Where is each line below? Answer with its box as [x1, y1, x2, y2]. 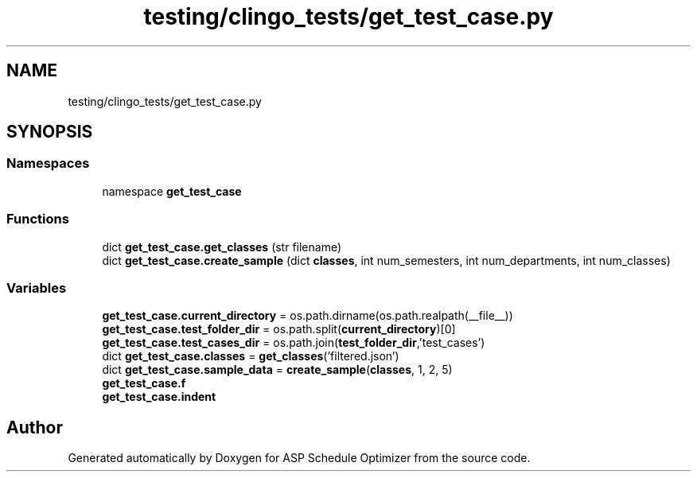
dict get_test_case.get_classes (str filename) [102, 239, 342, 254]
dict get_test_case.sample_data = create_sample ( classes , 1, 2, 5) [102, 363, 453, 377]
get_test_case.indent [102, 390, 216, 404]
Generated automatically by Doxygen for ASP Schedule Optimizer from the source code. [68, 451, 531, 465]
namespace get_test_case [102, 184, 242, 198]
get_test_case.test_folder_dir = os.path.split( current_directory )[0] [102, 322, 456, 336]
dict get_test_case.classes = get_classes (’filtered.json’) [102, 349, 399, 363]
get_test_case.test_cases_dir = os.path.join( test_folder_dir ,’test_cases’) [102, 336, 485, 350]
